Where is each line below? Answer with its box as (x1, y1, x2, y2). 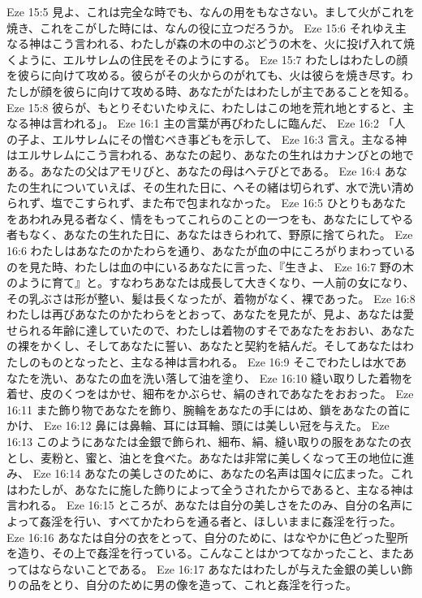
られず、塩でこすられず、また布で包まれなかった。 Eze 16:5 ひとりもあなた (6, 194, 407, 211)
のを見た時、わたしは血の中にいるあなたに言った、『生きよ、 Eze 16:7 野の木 (6, 258, 414, 275)
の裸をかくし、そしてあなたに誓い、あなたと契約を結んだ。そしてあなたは (6, 337, 403, 354)
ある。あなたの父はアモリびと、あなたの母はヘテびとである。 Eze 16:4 (6, 162, 381, 179)
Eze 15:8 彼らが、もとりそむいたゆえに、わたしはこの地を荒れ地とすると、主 (6, 98, 415, 115)
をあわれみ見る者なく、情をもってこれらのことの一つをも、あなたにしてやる (6, 210, 414, 227)
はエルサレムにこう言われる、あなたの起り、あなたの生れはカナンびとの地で (6, 146, 415, 163)
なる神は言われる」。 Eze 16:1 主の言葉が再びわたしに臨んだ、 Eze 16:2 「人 (6, 115, 406, 132)
